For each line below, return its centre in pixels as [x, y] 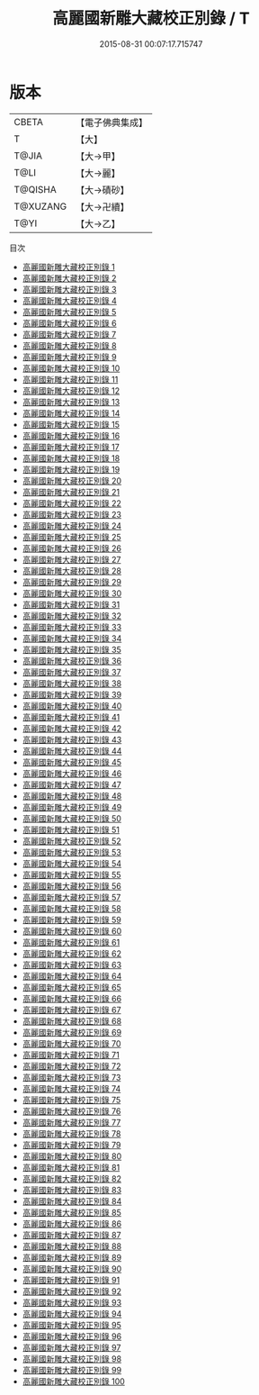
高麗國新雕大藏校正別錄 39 [72, 694]
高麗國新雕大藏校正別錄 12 [71, 390]
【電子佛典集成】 [112, 122]
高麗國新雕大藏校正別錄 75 [71, 1100]
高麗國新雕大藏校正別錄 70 [71, 1043]
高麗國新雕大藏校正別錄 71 [71, 1055]
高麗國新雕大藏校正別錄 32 [71, 616]
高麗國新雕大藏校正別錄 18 [71, 458]
